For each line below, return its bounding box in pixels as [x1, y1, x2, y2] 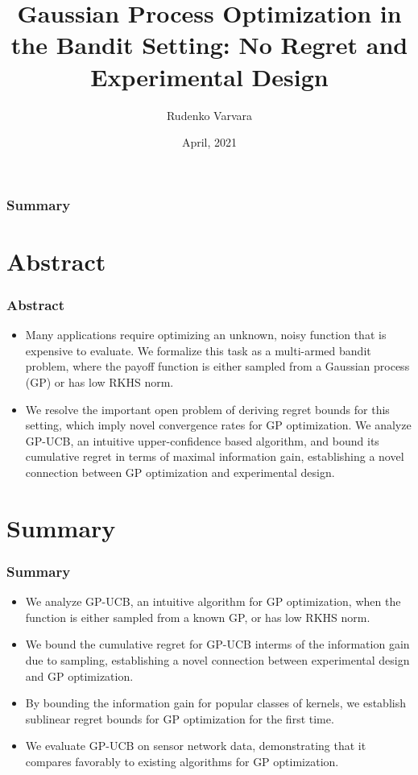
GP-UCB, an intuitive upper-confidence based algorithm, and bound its [25, 432, 379, 449]
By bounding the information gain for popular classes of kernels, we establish [25, 694, 406, 711]
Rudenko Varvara [166, 106, 253, 123]
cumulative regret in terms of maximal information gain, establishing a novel [25, 448, 404, 465]
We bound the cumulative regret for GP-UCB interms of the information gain [25, 636, 410, 653]
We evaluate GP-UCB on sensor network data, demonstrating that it [25, 737, 366, 754]
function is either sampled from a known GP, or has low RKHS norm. [25, 608, 370, 625]
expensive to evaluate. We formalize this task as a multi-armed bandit [25, 342, 371, 358]
